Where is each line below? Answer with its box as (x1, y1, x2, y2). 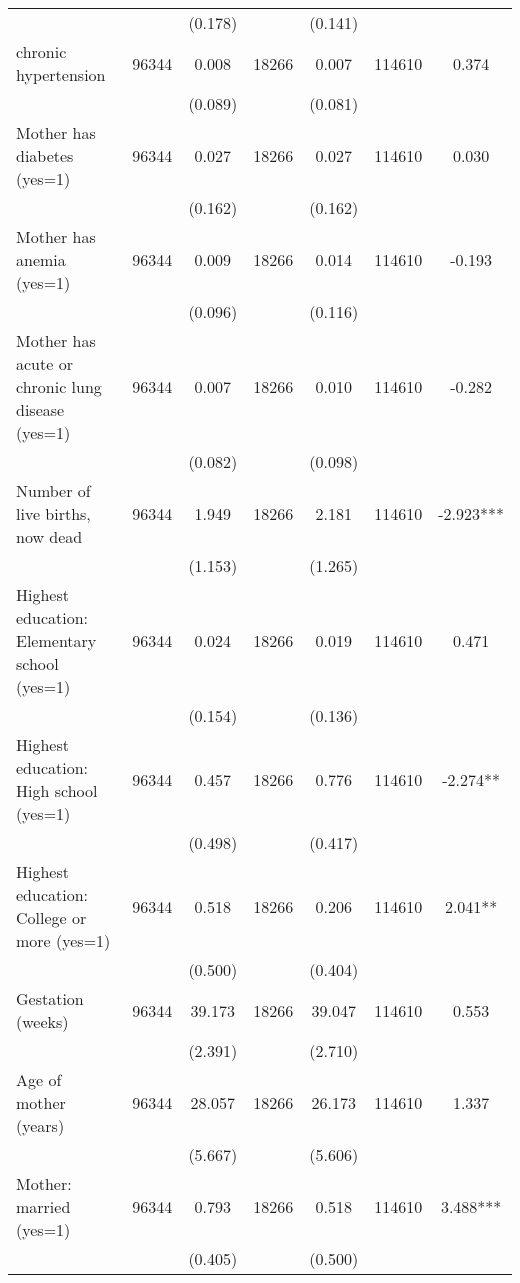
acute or (16, 352, 73, 375)
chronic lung (16, 375, 102, 398)
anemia (16, 248, 66, 271)
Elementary (16, 629, 97, 652)
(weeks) (16, 1010, 69, 1033)
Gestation (16, 987, 84, 1010)
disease (16, 398, 65, 421)
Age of (16, 1068, 62, 1091)
